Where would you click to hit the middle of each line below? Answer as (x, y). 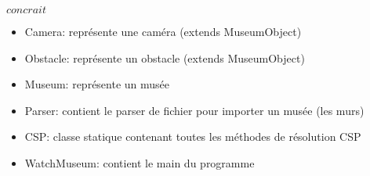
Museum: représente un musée (97, 84)
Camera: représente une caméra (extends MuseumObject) (163, 31)
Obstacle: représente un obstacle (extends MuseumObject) (165, 57)
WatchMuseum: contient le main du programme (140, 162)
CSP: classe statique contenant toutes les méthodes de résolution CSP (193, 136)
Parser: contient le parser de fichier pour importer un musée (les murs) (194, 110)
